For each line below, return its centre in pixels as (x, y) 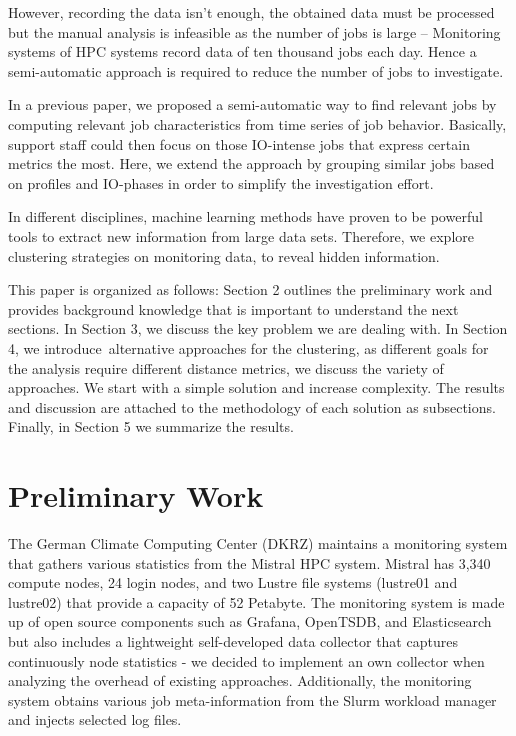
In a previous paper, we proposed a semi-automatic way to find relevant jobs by (252, 104)
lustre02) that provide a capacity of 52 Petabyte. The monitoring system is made (256, 601)
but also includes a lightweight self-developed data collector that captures (233, 640)
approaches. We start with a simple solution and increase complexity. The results (256, 387)
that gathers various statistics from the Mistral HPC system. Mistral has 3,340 (249, 562)
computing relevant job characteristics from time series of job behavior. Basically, (257, 123)
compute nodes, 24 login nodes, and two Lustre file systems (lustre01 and (233, 582)
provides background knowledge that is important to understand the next (233, 308)
